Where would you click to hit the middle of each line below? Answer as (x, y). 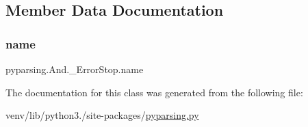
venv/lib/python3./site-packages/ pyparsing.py (102, 115)
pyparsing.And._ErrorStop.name (75, 69)
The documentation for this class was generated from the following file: (154, 92)
